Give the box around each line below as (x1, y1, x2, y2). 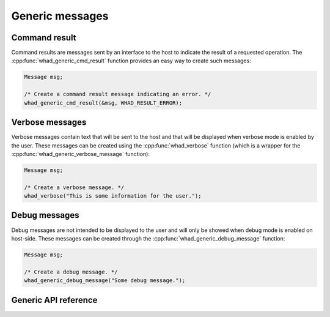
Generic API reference (11, 294, 98, 305)
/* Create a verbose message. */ (24, 184, 125, 191)
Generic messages (11, 9, 109, 23)
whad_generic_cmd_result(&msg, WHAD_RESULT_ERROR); (24, 99, 183, 106)
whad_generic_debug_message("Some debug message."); (24, 277, 186, 284)
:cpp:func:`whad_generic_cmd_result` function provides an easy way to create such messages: (11, 57, 251, 64)
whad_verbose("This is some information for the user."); (24, 193, 202, 200)
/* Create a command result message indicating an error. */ (24, 91, 211, 98)
